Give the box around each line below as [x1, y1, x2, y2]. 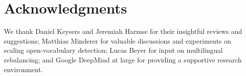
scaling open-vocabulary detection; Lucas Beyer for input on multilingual [4, 45, 223, 55]
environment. [4, 64, 43, 74]
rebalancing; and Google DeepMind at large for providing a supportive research [4, 54, 242, 64]
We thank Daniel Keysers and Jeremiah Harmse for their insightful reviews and [4, 26, 243, 36]
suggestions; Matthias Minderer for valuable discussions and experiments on [4, 35, 231, 46]
